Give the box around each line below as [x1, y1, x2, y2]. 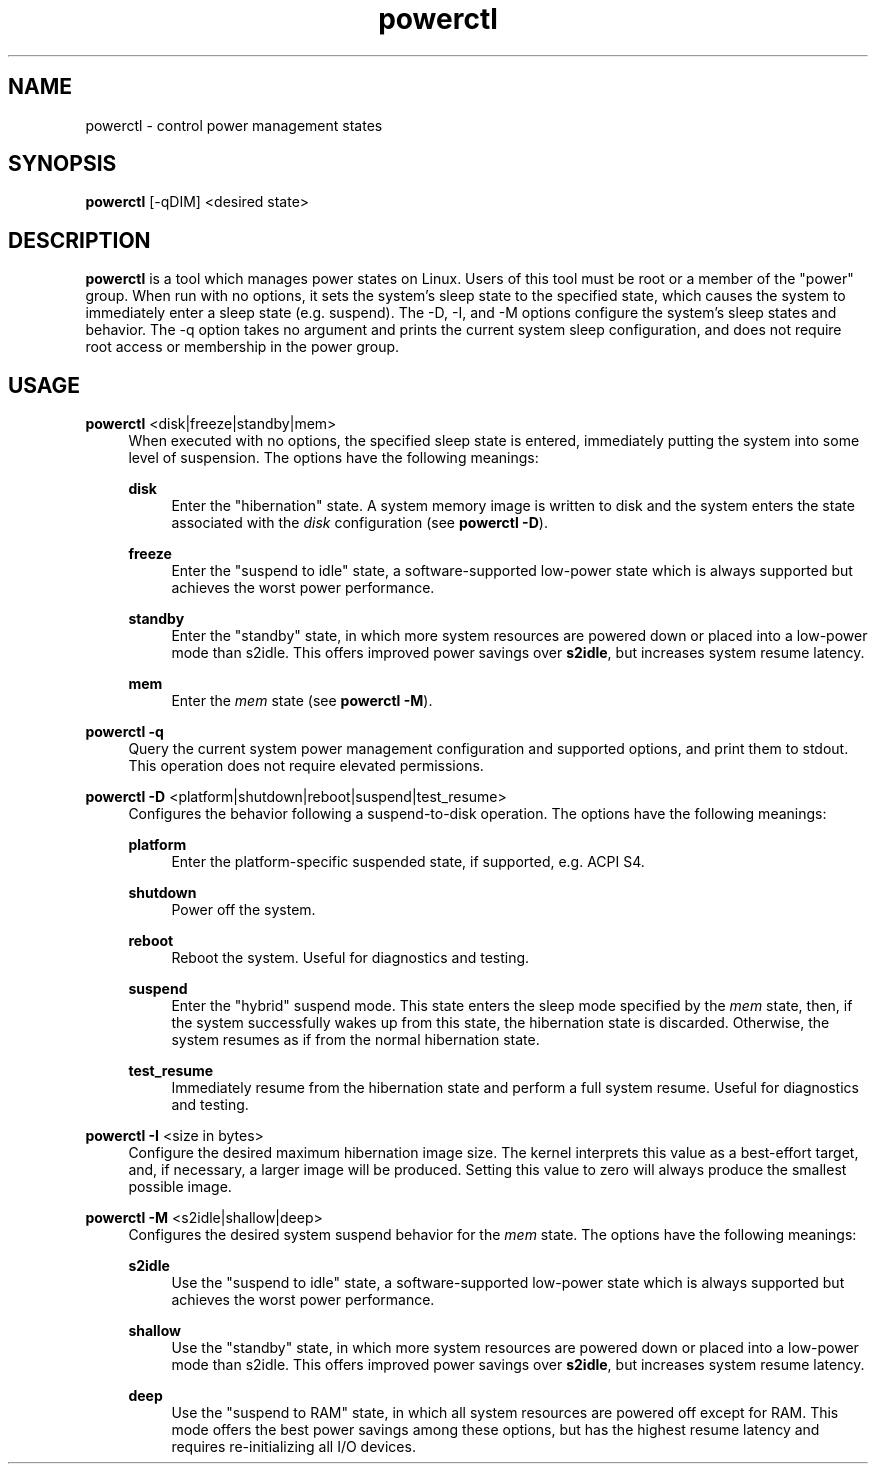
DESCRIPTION [8, 227, 151, 253]
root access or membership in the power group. [85, 338, 400, 356]
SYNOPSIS [8, 151, 117, 177]
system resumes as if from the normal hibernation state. [171, 1031, 540, 1049]
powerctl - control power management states [85, 116, 383, 134]
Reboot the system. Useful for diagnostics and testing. [171, 949, 530, 967]
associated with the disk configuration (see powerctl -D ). [171, 514, 548, 532]
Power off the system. [171, 901, 316, 919]
